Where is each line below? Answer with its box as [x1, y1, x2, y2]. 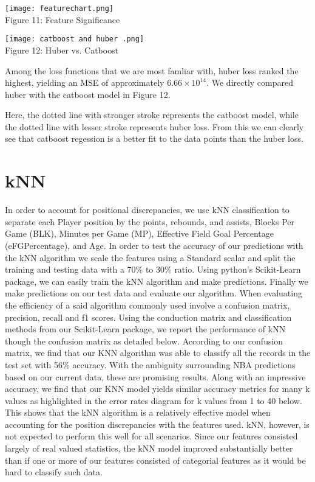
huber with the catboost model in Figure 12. [5, 88, 171, 100]
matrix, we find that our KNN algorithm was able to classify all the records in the [5, 346, 311, 359]
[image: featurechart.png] [5, 4, 113, 13]
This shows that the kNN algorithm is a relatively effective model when [5, 406, 271, 419]
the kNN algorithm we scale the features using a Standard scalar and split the [5, 251, 296, 264]
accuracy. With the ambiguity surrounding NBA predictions [72, 358, 296, 371]
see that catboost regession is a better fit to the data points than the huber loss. [5, 132, 303, 145]
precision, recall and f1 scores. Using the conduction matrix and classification [5, 310, 292, 323]
